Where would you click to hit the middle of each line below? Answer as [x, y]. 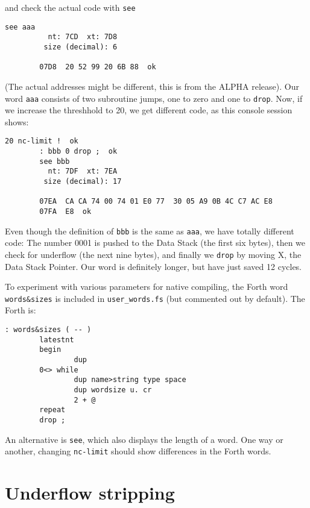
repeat [52, 410]
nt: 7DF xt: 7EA [83, 171]
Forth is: [21, 310]
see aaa [20, 27]
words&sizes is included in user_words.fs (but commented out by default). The [155, 298]
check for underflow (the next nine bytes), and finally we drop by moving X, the [153, 254]
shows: [17, 121]
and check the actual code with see [70, 7]
